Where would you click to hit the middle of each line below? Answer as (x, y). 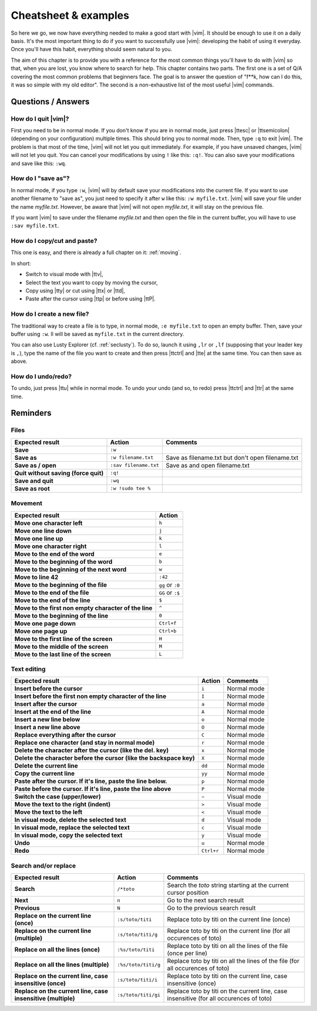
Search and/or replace (43, 866)
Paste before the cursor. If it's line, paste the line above (93, 789)
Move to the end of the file (52, 592)
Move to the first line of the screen (63, 639)
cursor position (188, 893)
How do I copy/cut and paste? (54, 241)
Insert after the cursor (46, 704)
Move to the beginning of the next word (70, 569)
